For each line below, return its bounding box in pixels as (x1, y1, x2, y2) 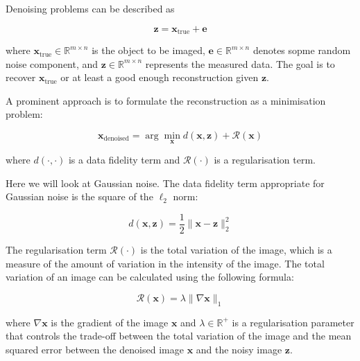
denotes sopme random (252, 43, 351, 58)
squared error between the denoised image (6, 342, 184, 356)
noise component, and (6, 56, 98, 71)
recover (6, 70, 36, 85)
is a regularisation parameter (232, 315, 354, 329)
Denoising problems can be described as (6, 1, 175, 15)
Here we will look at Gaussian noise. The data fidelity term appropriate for (6, 175, 325, 190)
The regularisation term (6, 243, 107, 257)
